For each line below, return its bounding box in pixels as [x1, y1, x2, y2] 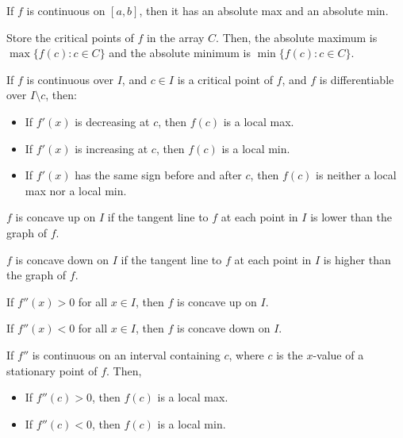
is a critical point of [177, 71, 273, 87]
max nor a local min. [25, 182, 127, 198]
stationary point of [6, 362, 98, 378]
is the [276, 346, 303, 363]
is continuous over [26, 71, 114, 87]
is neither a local [316, 167, 397, 183]
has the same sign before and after [75, 167, 242, 183]
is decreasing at [75, 113, 150, 129]
